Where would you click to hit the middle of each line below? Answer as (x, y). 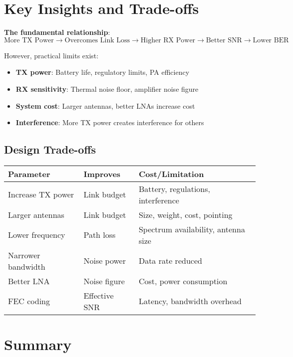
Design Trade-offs (50, 149)
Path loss (100, 235)
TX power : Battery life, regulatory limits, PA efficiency (103, 72)
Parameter (29, 174)
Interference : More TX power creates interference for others (110, 122)
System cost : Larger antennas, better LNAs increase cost (105, 105)
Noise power (105, 261)
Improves (102, 174)
